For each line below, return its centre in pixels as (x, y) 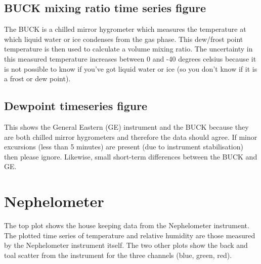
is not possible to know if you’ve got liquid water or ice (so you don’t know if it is (131, 68)
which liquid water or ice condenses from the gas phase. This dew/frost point (124, 39)
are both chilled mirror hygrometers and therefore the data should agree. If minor (131, 137)
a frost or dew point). (37, 78)
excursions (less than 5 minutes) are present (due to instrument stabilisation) (124, 147)
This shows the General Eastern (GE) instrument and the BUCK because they (126, 126)
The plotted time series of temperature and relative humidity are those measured (130, 235)
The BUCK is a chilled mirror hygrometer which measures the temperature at (125, 29)
